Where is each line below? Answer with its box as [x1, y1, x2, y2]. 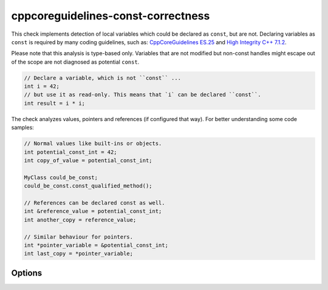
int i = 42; [24, 83, 60, 90]
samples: [11, 124, 35, 131]
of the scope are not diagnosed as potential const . [11, 58, 140, 65]
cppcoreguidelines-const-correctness [11, 9, 210, 22]
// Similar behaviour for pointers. [24, 233, 134, 240]
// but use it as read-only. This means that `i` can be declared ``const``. [24, 91, 261, 98]
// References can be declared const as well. [24, 199, 165, 206]
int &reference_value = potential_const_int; [24, 208, 162, 215]
